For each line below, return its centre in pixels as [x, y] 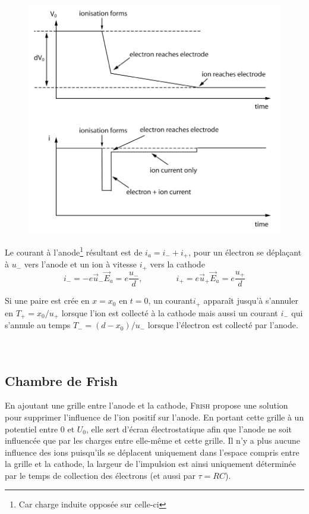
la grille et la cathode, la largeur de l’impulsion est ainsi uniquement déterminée [150, 464]
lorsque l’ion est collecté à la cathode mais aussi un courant [170, 312]
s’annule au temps [38, 325]
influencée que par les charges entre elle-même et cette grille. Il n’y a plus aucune [152, 440]
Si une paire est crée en [47, 300]
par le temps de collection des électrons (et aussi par [100, 475]
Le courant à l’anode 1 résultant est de [74, 251]
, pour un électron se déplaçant [245, 252]
